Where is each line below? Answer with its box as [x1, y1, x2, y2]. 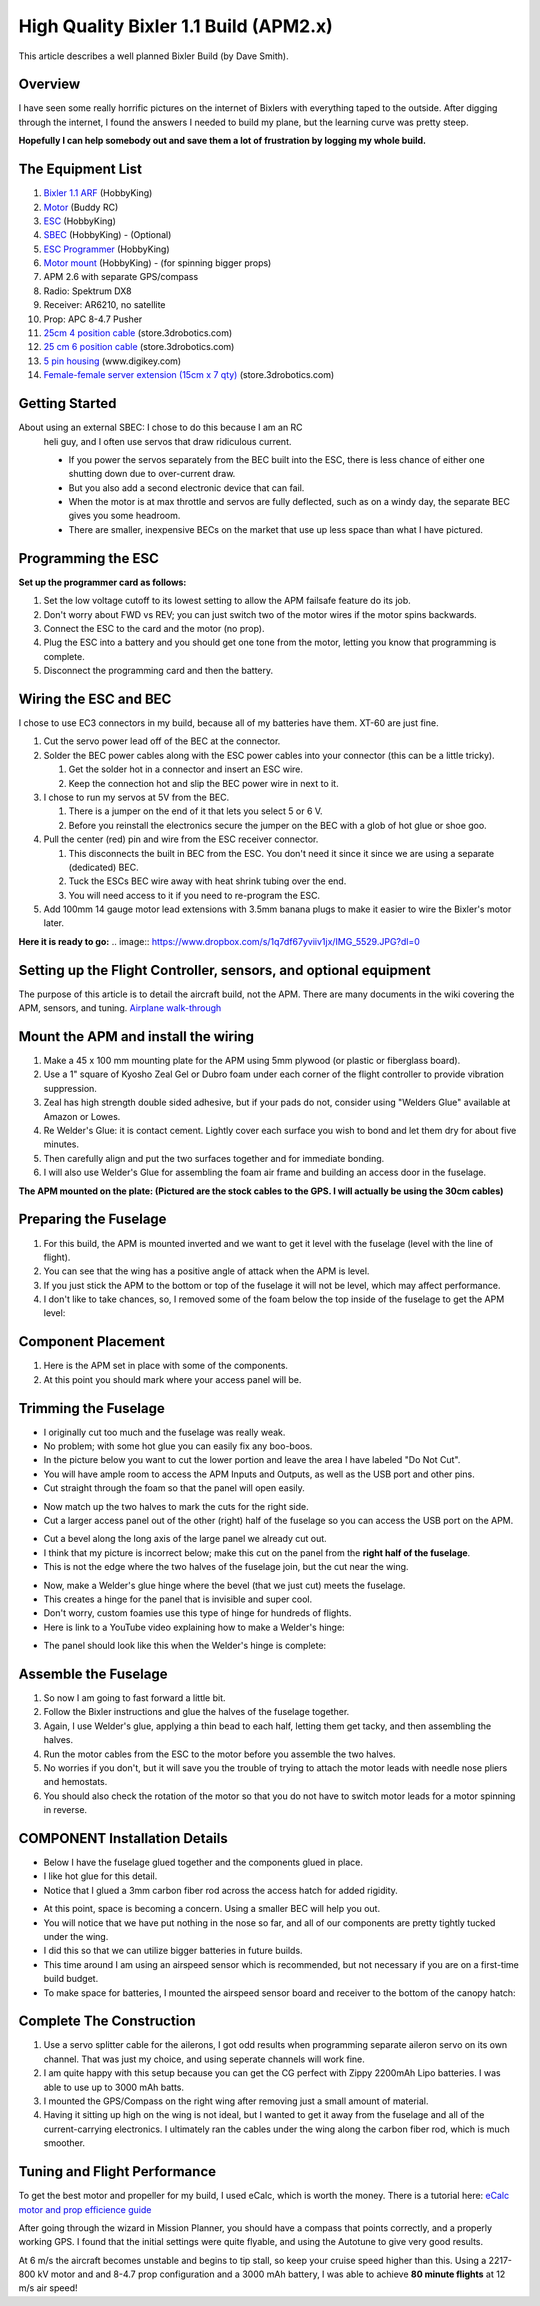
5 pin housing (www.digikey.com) [43, 355, 182, 367]
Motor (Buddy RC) [43, 201, 119, 213]
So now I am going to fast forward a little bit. [43, 1692, 226, 1704]
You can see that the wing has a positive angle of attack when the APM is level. [43, 1265, 370, 1277]
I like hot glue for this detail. [43, 1870, 158, 1882]
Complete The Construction [18, 2013, 196, 2030]
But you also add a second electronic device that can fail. [68, 481, 305, 494]
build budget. [43, 1973, 99, 1985]
